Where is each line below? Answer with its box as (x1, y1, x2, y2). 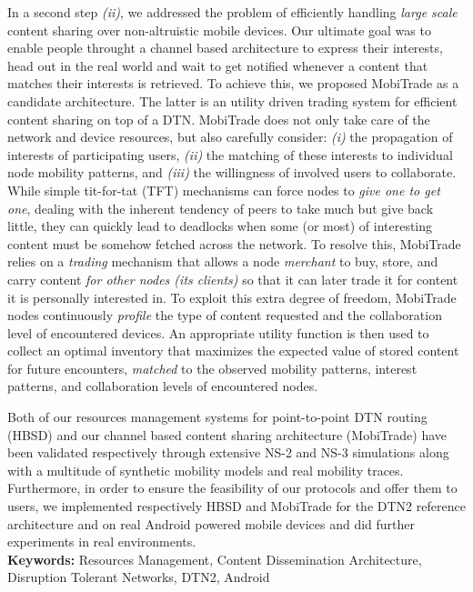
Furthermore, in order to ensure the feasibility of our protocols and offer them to (7, 478, 458, 497)
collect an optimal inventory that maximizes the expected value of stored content (7, 341, 459, 360)
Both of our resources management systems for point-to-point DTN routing (7, 407, 428, 426)
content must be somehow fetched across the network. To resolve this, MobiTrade (7, 234, 461, 253)
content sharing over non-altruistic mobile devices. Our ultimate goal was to (7, 20, 431, 39)
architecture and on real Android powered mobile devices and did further (7, 514, 415, 533)
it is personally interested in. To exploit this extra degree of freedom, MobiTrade (7, 287, 457, 306)
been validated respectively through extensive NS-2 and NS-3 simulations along (7, 443, 449, 462)
